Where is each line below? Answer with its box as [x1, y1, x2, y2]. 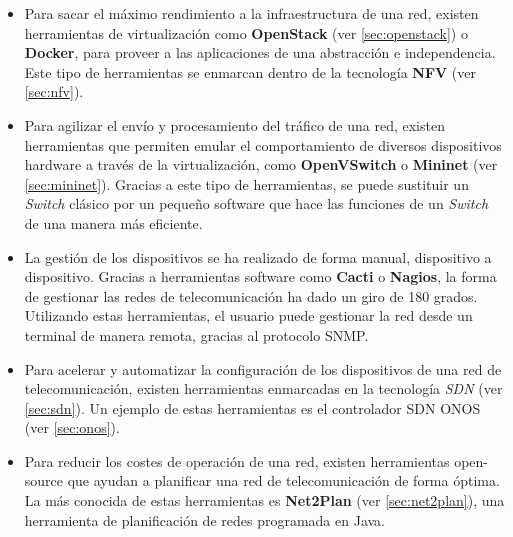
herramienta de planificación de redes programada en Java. [24, 509, 385, 530]
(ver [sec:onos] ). [24, 417, 120, 438]
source [24, 470, 64, 491]
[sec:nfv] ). [24, 81, 84, 102]
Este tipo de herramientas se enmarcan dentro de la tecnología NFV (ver [24, 61, 477, 82]
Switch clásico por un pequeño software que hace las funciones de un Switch [24, 193, 489, 214]
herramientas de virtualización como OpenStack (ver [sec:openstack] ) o [24, 22, 468, 43]
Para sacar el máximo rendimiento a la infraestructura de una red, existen [24, 3, 479, 23]
